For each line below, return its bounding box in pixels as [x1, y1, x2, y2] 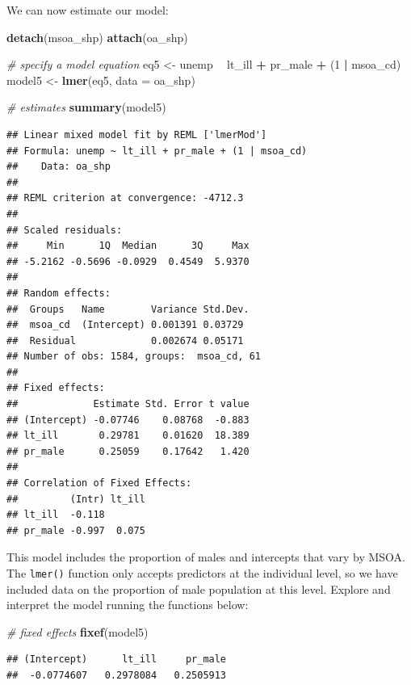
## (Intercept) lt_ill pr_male [6, 653, 227, 666]
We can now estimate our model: [6, 2, 169, 18]
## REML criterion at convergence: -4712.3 [6, 192, 244, 204]
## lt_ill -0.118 [6, 509, 105, 521]
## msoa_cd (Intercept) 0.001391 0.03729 [6, 319, 244, 331]
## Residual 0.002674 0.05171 [6, 334, 244, 347]
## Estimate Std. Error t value [6, 398, 250, 410]
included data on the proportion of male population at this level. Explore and [6, 580, 391, 597]
